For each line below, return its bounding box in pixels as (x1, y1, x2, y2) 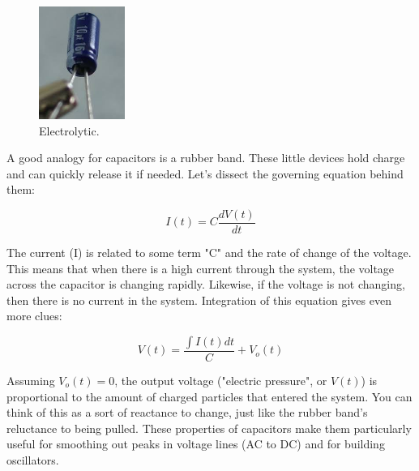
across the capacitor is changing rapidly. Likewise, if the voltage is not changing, (6, 276, 405, 293)
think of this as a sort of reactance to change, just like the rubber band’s (6, 404, 368, 421)
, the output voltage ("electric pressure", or (114, 372, 327, 389)
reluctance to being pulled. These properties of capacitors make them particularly (6, 419, 412, 436)
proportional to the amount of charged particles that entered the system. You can (6, 388, 413, 405)
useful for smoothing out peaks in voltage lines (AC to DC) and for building (6, 435, 385, 452)
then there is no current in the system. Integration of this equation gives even (6, 291, 391, 308)
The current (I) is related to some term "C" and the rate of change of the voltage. (6, 244, 412, 261)
